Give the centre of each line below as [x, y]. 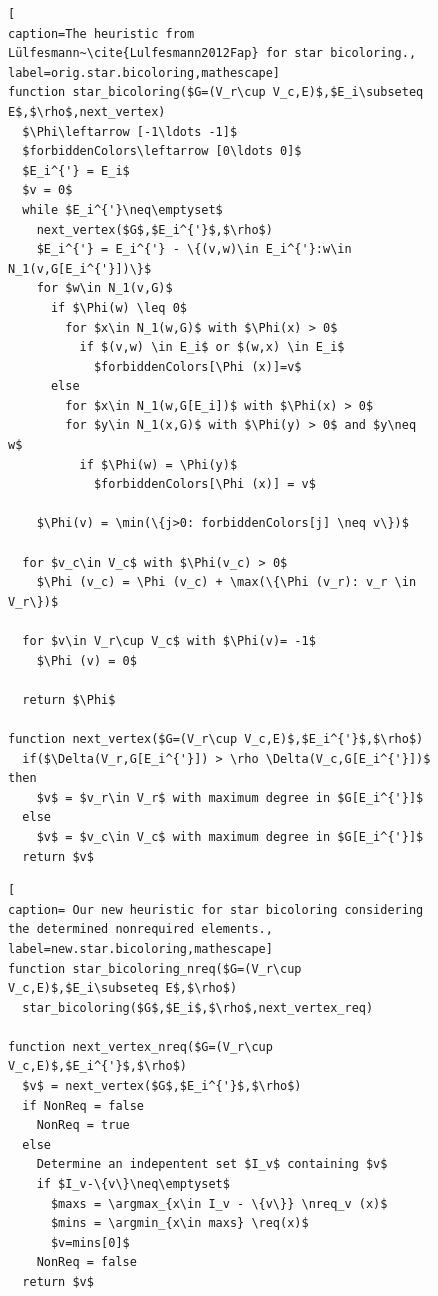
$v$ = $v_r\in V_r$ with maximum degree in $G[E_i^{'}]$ [230, 797]
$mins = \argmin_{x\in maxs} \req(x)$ [179, 1223]
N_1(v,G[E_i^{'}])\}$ [80, 268]
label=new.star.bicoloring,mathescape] [140, 948]
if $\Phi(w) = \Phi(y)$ [158, 464]
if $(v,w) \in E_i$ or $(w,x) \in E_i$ [212, 347]
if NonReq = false [83, 1105]
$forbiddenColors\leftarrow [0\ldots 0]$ [162, 151]
